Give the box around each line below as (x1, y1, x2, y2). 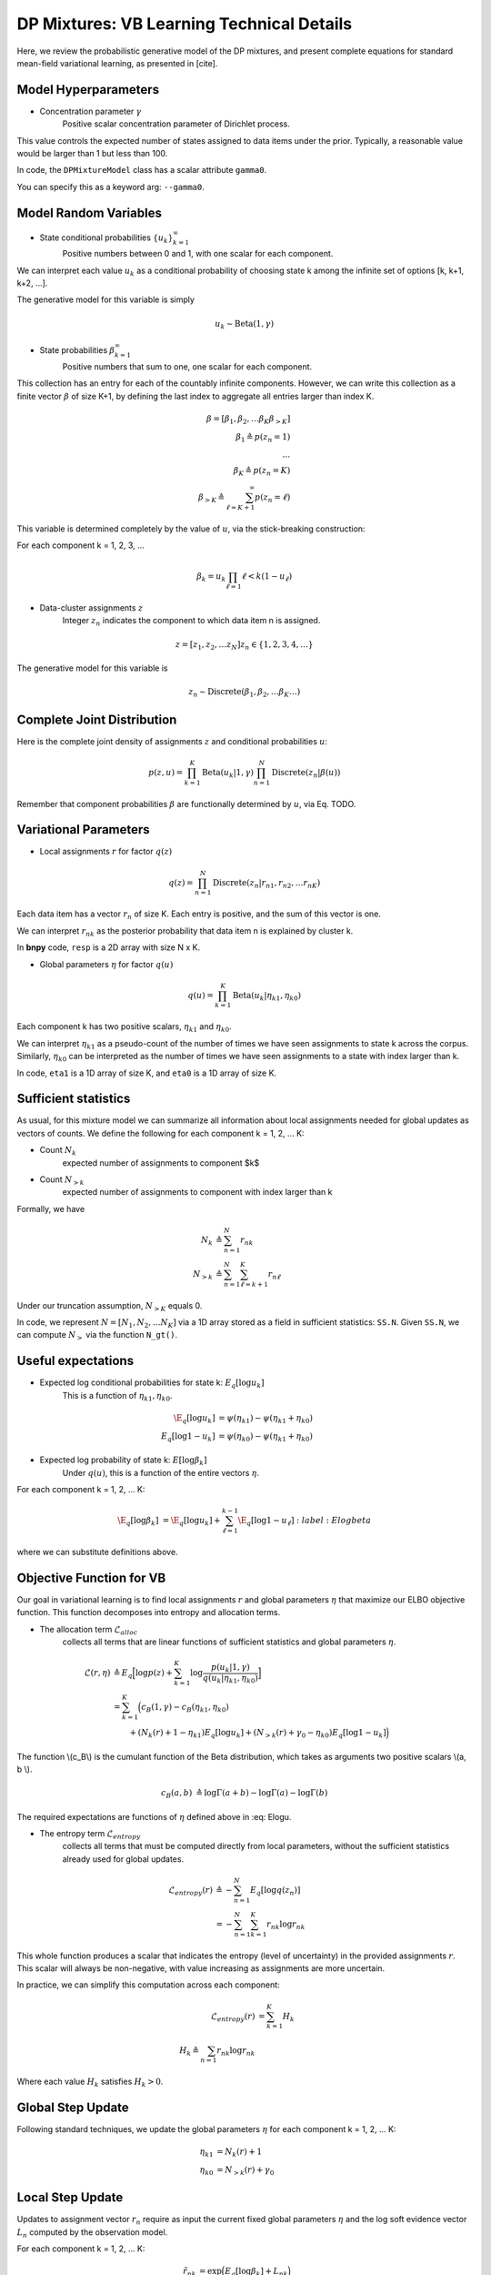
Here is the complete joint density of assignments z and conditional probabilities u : (16, 735, 327, 746)
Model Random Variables (16, 205, 163, 220)
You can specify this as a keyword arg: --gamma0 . (16, 181, 205, 192)
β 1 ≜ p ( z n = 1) (235, 431, 291, 444)
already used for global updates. (62, 1853, 185, 1865)
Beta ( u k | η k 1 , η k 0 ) (232, 990, 302, 1003)
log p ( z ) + (135, 1668, 173, 1678)
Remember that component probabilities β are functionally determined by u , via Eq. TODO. (16, 798, 356, 809)
